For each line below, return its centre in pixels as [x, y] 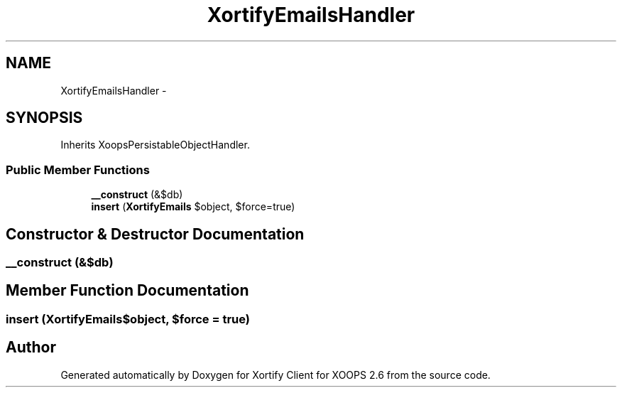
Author [31, 348]
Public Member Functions [78, 169]
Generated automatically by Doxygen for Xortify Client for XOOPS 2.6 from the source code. [275, 375]
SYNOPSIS [44, 118]
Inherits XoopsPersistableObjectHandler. [155, 145]
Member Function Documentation [127, 291]
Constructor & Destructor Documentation [155, 234]
